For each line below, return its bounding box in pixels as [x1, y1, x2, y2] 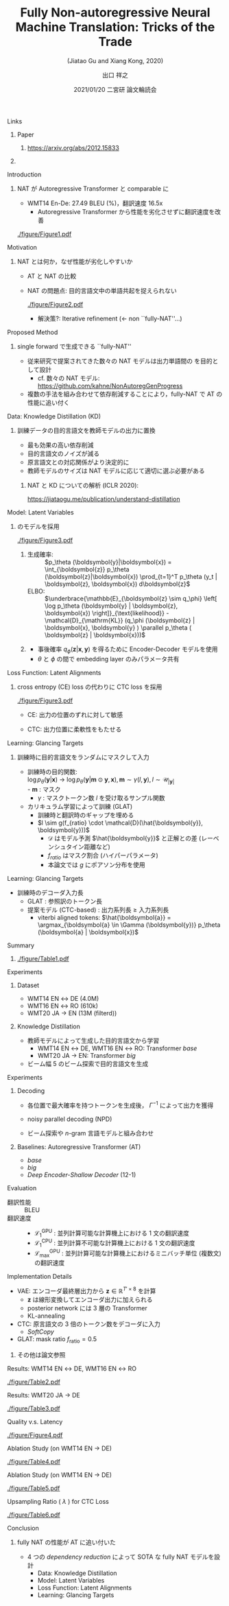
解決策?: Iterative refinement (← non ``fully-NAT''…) [37, 314, 183, 322]
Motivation [7, 243, 38, 251]
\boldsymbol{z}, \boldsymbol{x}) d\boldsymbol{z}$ [44, 580, 191, 588]
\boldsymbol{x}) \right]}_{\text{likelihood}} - [44, 609, 169, 617]
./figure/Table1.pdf [16, 955, 70, 963]
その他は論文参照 [16, 1350, 66, 1359]
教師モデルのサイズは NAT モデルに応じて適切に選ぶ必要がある [27, 467, 206, 475]
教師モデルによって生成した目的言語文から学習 [27, 1037, 160, 1045]
